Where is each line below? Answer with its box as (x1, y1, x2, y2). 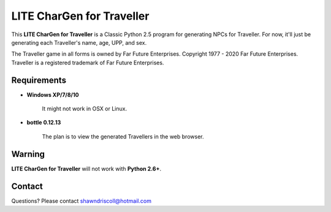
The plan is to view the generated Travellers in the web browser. (42, 132, 204, 140)
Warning (11, 149, 45, 159)
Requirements (11, 75, 67, 85)
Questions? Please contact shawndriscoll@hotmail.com (11, 197, 151, 205)
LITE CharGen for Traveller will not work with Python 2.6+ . (11, 165, 162, 172)
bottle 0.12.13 (26, 119, 61, 126)
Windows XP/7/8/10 (26, 91, 79, 98)
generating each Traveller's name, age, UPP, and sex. (11, 39, 147, 46)
